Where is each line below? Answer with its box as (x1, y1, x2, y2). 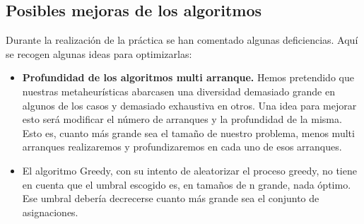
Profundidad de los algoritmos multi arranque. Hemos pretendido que (22, 70, 354, 85)
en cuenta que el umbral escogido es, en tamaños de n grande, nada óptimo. (22, 177, 351, 191)
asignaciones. (22, 204, 78, 219)
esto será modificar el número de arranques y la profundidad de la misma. (22, 112, 342, 126)
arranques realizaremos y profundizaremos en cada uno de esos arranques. (22, 139, 342, 154)
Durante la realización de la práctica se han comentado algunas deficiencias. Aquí (6, 33, 358, 47)
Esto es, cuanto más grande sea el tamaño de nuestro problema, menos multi (22, 125, 355, 140)
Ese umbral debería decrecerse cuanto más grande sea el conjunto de (22, 191, 319, 206)
